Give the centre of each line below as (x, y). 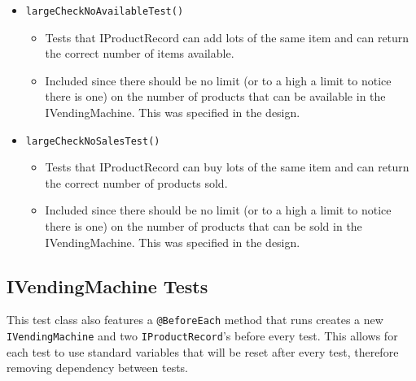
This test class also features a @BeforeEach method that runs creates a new (195, 320)
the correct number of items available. (140, 53)
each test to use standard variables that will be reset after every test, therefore (203, 351)
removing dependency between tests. (98, 368)
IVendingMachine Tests (107, 286)
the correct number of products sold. (136, 182)
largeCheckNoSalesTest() (93, 141)
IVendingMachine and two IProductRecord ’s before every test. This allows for (202, 336)
